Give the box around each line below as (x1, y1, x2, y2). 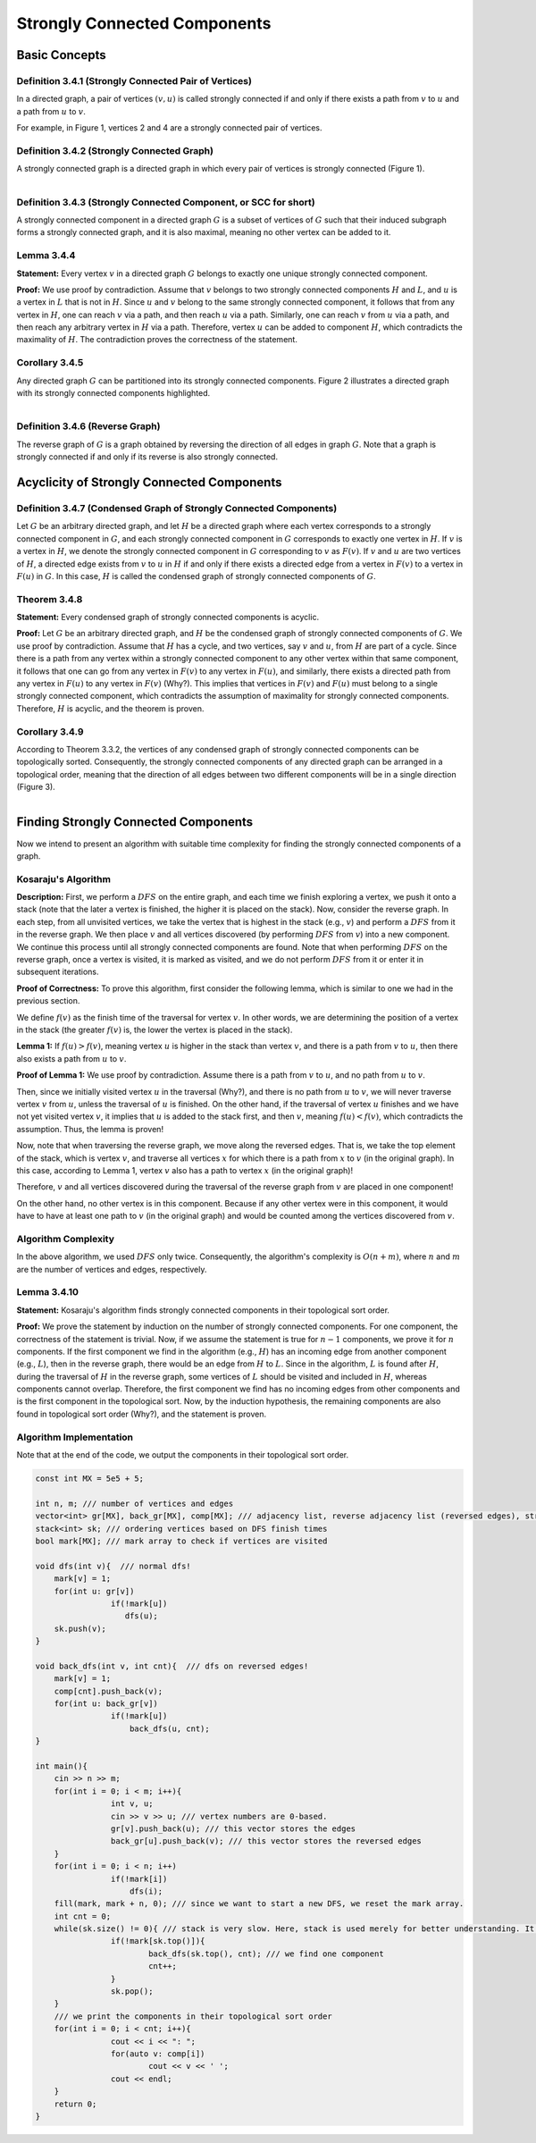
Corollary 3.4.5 (16, 357, 84, 369)
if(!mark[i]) (110, 1873, 168, 1884)
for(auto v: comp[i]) (110, 2048, 205, 2059)
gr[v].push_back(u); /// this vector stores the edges (110, 1823, 356, 1834)
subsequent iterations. (16, 966, 99, 978)
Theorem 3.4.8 (16, 592, 83, 605)
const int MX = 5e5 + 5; (35, 1474, 145, 1483)
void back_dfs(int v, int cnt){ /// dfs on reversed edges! (35, 1660, 309, 1671)
